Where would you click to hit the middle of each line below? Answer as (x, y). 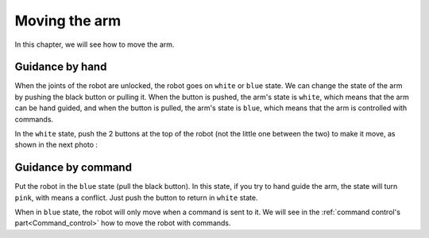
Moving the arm (68, 21)
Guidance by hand (61, 67)
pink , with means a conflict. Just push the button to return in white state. (136, 198)
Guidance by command (73, 168)
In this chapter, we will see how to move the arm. (95, 44)
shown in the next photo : (56, 145)
